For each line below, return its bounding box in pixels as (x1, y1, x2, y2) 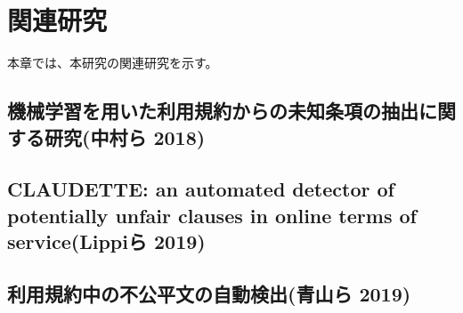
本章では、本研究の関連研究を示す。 (7, 53, 218, 72)
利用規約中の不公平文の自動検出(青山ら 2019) (7, 279, 411, 307)
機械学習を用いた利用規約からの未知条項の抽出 (7, 97, 418, 124)
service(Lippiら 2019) (7, 228, 206, 255)
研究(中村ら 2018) (44, 123, 206, 150)
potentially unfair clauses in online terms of (7, 201, 417, 229)
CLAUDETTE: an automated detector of (7, 175, 394, 203)
